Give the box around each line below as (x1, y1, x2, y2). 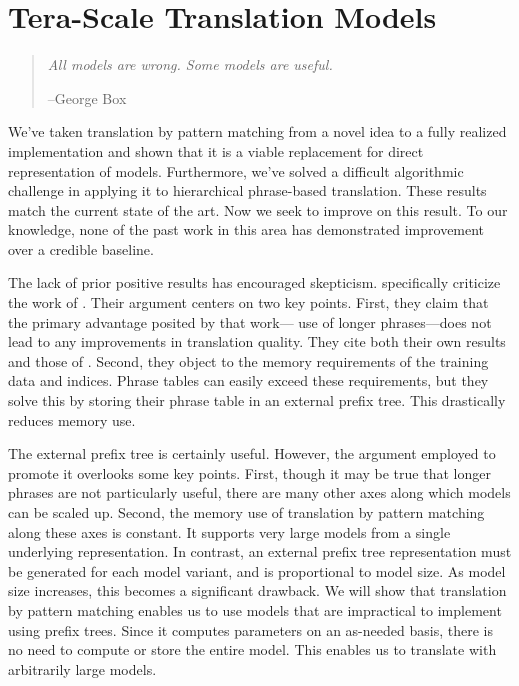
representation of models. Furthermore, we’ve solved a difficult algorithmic (8, 160, 464, 181)
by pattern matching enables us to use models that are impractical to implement (8, 599, 502, 620)
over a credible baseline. (8, 238, 154, 259)
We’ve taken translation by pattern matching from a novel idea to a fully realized (8, 121, 507, 142)
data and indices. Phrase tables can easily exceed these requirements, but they (8, 370, 489, 391)
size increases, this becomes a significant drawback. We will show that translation (8, 580, 507, 601)
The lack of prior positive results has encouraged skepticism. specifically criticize (8, 272, 501, 293)
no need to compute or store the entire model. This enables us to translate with (8, 639, 497, 660)
